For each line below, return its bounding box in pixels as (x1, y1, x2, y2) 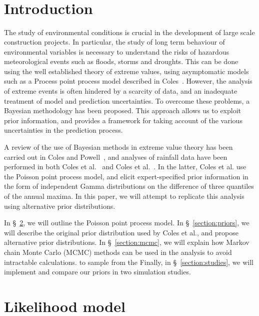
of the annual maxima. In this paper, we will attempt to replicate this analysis (4, 191, 244, 201)
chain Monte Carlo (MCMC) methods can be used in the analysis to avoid (4, 246, 232, 257)
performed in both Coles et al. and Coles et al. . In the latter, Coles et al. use (4, 161, 246, 172)
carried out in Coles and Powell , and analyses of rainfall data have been (4, 151, 227, 162)
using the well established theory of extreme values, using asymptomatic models (4, 66, 249, 76)
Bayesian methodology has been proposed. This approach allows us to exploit (4, 105, 241, 116)
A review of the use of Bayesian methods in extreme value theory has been (4, 142, 233, 152)
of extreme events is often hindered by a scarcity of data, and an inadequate (4, 86, 237, 96)
